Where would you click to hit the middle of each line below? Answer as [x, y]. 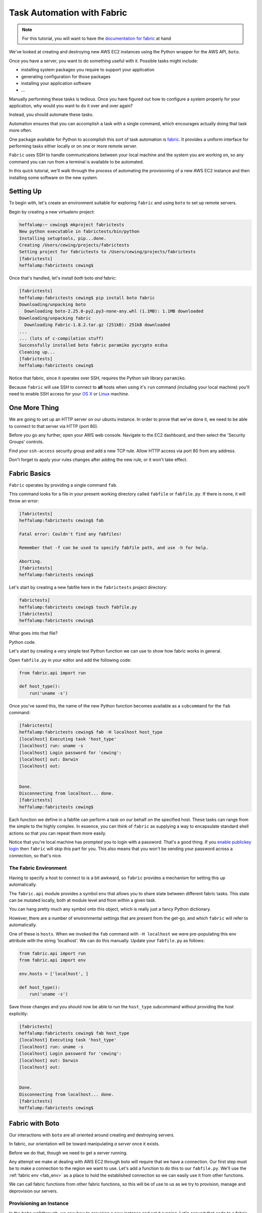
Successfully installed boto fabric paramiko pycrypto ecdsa [93, 345]
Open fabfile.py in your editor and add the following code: [70, 660]
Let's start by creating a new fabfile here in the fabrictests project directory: [88, 588]
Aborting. [31, 561]
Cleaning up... [37, 352]
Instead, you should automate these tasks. [51, 115]
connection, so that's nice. [36, 855]
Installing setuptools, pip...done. [63, 238]
